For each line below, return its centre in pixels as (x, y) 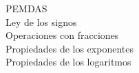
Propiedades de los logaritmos (68, 62)
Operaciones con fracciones (62, 35)
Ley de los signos (41, 21)
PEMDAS (26, 8)
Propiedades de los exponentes (69, 48)
